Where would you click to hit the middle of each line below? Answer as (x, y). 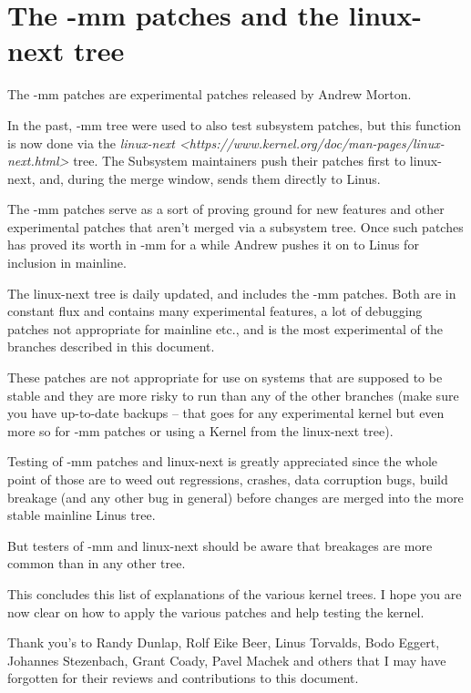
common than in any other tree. (97, 563)
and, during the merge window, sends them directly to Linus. (210, 178)
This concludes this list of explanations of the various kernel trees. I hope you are (235, 593)
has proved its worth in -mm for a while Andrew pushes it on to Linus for (213, 245)
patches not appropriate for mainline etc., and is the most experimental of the (225, 328)
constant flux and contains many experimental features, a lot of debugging (215, 311)
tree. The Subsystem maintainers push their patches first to (240, 161)
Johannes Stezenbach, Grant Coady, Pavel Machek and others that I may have (227, 660)
